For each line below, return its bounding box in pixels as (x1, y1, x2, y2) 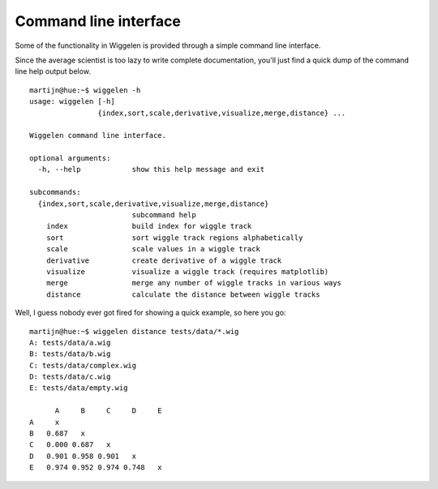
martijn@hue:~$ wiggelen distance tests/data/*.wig (29, 327, 239, 336)
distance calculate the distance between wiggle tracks (45, 290, 320, 299)
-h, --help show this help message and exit (37, 165, 265, 174)
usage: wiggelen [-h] (29, 97, 115, 106)
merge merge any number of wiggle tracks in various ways (45, 278, 342, 288)
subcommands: (29, 187, 81, 197)
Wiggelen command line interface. (29, 131, 166, 140)
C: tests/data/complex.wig (29, 361, 137, 370)
